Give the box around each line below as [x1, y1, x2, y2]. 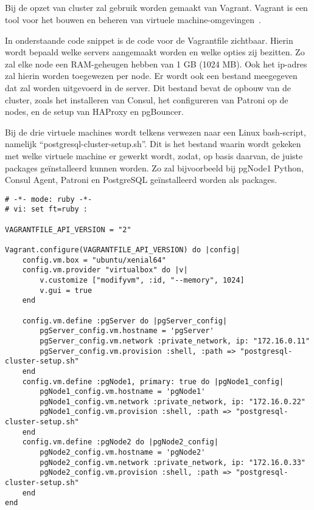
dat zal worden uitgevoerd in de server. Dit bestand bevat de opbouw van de [5, 81, 291, 94]
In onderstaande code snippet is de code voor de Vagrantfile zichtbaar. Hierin [5, 33, 293, 46]
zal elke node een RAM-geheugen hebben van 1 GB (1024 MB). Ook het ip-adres [5, 57, 307, 70]
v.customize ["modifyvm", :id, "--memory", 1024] [40, 275, 245, 284]
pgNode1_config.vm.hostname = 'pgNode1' [40, 387, 206, 396]
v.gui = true [40, 286, 92, 295]
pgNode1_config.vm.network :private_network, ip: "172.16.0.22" [40, 397, 305, 406]
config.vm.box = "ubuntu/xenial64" [22, 255, 166, 264]
